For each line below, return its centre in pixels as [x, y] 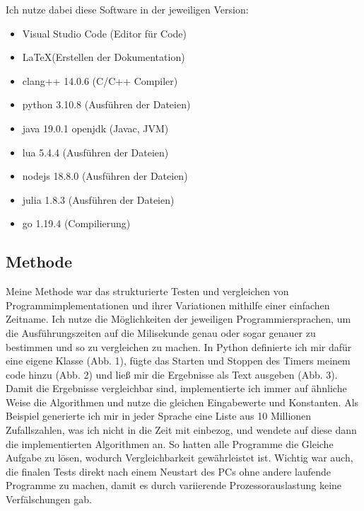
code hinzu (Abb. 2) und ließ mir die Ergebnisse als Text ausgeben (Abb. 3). [172, 374]
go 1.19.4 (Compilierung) [76, 223]
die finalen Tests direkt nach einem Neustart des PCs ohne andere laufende [168, 471]
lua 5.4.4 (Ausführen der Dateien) [95, 152]
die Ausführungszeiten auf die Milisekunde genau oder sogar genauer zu [161, 332]
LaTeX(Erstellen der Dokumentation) [104, 57]
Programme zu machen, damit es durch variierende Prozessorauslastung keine [174, 485]
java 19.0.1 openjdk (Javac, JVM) [95, 128]
